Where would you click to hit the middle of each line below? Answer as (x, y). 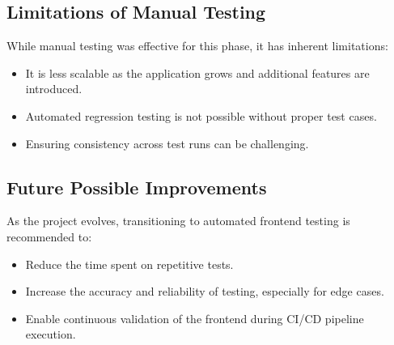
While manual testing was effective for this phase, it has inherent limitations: (197, 46)
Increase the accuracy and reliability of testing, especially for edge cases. (205, 291)
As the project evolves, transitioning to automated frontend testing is (178, 221)
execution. (51, 334)
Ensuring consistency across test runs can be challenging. (167, 143)
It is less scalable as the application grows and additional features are (197, 72)
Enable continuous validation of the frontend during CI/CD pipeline (195, 318)
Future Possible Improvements (137, 187)
